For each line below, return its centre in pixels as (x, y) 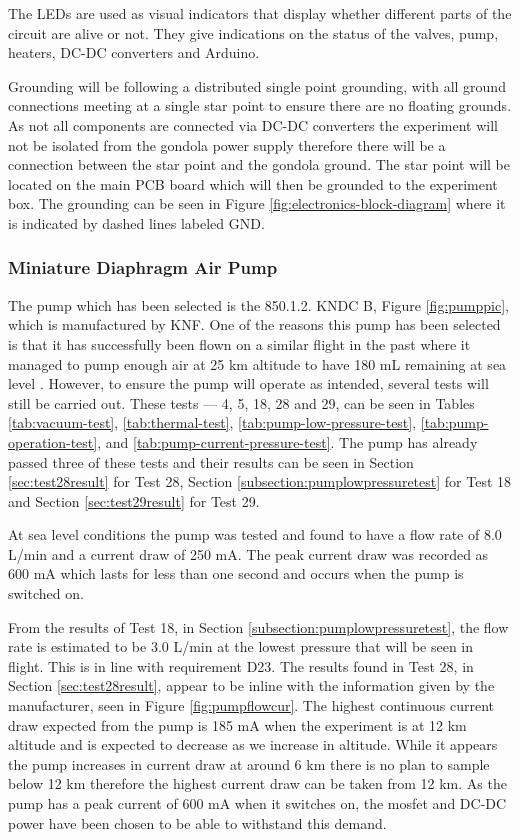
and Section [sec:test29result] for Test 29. (134, 500)
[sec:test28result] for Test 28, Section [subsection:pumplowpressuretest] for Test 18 (260, 481)
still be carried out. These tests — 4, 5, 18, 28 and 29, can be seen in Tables (241, 402)
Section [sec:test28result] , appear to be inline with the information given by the (251, 685)
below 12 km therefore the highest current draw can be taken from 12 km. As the (257, 783)
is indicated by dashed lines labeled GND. (136, 222)
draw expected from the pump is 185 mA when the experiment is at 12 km (237, 724)
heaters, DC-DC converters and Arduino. (134, 52)
